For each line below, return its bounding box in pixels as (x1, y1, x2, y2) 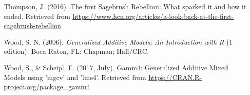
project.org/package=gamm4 (4, 81, 90, 92)
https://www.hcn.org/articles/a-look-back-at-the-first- (72, 11, 234, 21)
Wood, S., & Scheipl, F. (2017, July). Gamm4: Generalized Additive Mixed (4, 62, 228, 72)
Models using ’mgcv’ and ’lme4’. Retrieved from (4, 72, 146, 82)
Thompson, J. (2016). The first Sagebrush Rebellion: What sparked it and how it (4, 1, 247, 11)
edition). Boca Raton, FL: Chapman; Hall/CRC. (4, 46, 149, 56)
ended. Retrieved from (4, 11, 70, 21)
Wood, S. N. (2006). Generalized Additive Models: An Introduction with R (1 (4, 36, 232, 47)
